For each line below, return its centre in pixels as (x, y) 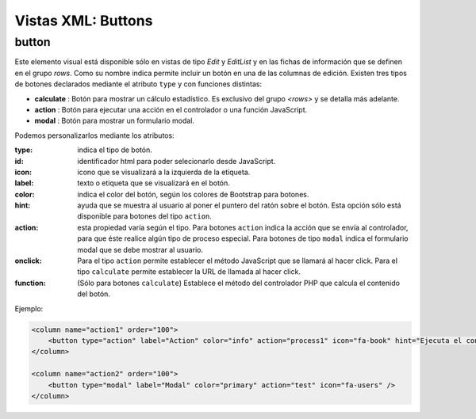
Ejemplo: (29, 308)
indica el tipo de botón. (115, 150)
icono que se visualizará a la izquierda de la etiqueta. (164, 172)
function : (31, 283)
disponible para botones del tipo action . (144, 216)
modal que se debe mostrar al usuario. (140, 249)
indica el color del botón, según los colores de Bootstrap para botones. (193, 194)
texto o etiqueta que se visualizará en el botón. (154, 183)
